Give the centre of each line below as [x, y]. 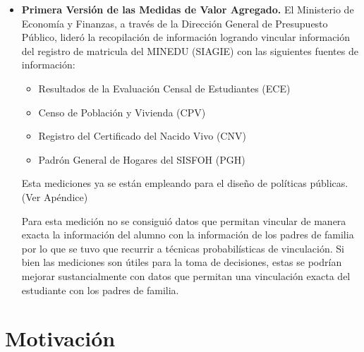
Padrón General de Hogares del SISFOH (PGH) [142, 159]
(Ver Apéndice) [55, 196]
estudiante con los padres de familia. [100, 290]
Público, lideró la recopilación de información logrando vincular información [186, 37]
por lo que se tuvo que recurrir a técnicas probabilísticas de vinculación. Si [183, 248]
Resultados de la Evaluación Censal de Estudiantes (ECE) [164, 88]
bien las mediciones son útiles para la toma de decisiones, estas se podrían [182, 262]
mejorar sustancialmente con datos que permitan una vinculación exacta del [186, 275]
